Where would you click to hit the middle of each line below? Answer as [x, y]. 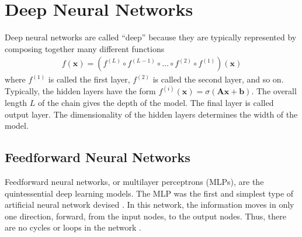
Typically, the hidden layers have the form [80, 91]
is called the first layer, [89, 79]
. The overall [274, 91]
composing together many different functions [85, 48]
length [16, 102]
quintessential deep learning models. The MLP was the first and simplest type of [149, 193]
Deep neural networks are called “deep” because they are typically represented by [151, 37]
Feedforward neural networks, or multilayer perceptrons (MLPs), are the [134, 181]
